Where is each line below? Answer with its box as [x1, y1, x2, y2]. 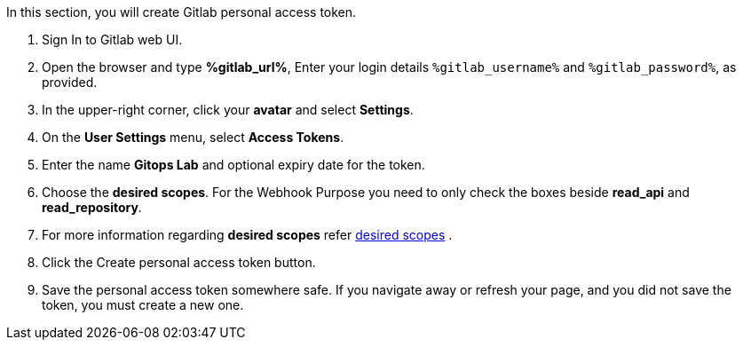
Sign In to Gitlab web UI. [42, 32, 183, 47]
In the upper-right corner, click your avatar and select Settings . [42, 102, 414, 117]
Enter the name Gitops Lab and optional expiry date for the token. [42, 157, 425, 172]
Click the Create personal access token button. [42, 255, 316, 270]
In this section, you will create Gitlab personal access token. [6, 4, 357, 20]
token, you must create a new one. [42, 297, 244, 312]
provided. [42, 75, 98, 90]
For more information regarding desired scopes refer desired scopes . [42, 227, 453, 242]
